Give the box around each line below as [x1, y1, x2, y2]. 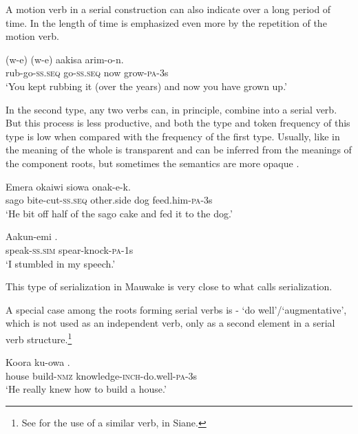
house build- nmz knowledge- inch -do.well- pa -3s [6, 368, 198, 382]
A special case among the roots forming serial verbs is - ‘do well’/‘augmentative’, [6, 302, 347, 316]
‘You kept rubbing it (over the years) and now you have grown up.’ [6, 78, 287, 93]
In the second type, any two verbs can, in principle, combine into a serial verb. [6, 102, 337, 116]
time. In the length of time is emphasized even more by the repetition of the [6, 15, 327, 30]
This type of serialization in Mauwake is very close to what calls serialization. [6, 279, 333, 294]
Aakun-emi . [6, 229, 58, 243]
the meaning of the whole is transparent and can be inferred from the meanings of [6, 142, 352, 157]
